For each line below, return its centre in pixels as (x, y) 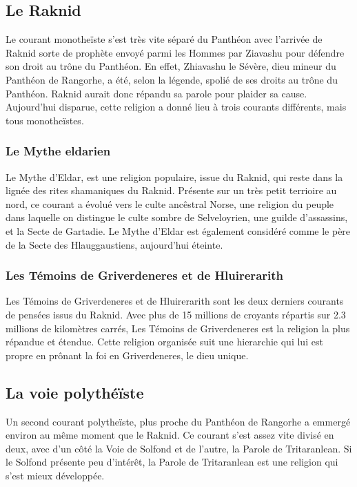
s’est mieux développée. (55, 475)
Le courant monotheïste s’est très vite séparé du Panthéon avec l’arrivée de (164, 39)
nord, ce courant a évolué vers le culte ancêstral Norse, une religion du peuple (170, 203)
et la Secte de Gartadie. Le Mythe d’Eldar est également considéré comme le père (178, 230)
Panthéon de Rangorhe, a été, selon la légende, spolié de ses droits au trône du (172, 79)
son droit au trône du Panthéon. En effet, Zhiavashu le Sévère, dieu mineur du (171, 66)
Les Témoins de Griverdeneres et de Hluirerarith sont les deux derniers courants (175, 301)
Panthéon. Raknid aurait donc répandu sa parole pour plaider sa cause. (156, 93)
